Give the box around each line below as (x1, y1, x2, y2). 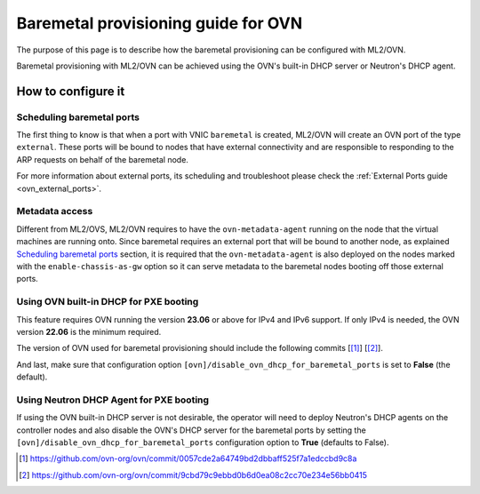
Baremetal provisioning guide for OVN (16, 13, 303, 33)
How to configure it (16, 84, 125, 99)
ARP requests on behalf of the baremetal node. (16, 154, 188, 164)
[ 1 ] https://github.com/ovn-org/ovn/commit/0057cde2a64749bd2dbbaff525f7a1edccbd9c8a (19, 453, 357, 464)
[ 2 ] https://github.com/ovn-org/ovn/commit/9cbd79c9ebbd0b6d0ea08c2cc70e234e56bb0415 (19, 469, 368, 480)
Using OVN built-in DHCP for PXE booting (16, 296, 199, 308)
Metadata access (16, 205, 93, 218)
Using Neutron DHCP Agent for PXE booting (16, 394, 209, 406)
